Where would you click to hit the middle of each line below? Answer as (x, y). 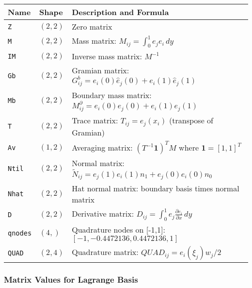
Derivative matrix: (103, 214)
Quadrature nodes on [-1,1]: (118, 229)
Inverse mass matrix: (107, 56)
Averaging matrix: (102, 147)
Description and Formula (120, 12)
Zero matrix (92, 26)
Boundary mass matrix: (112, 95)
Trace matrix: (95, 120)
